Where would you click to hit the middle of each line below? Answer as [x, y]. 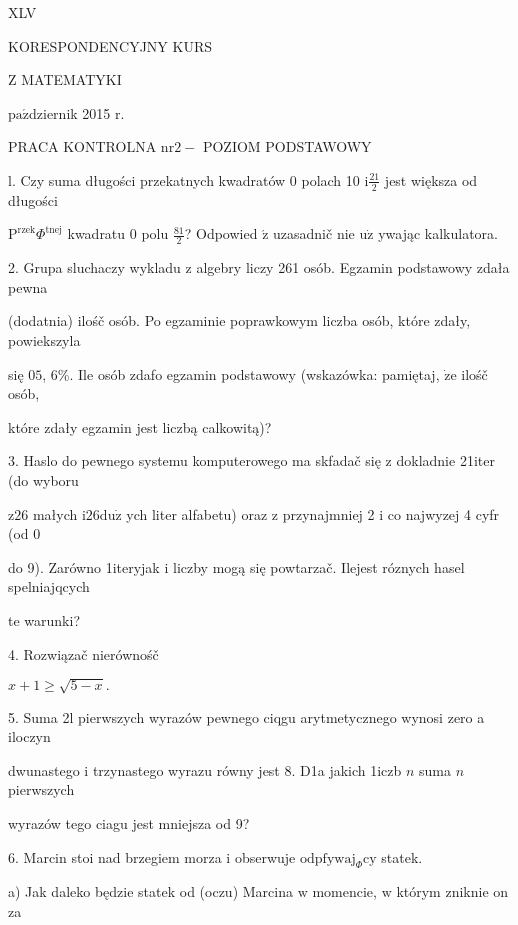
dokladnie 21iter [445, 460]
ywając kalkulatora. [438, 233]
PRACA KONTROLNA [82, 146]
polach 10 [330, 179]
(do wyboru [43, 479]
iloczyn [29, 736]
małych [55, 513]
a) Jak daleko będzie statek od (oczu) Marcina [150, 891]
